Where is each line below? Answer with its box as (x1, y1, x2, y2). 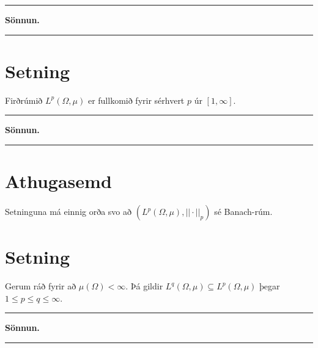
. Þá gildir (125, 280, 163, 292)
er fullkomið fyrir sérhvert (87, 93, 185, 106)
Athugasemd (5, 169, 112, 194)
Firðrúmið (5, 93, 43, 106)
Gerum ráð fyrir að (5, 280, 76, 292)
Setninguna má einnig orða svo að (5, 205, 132, 218)
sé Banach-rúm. (214, 205, 273, 218)
